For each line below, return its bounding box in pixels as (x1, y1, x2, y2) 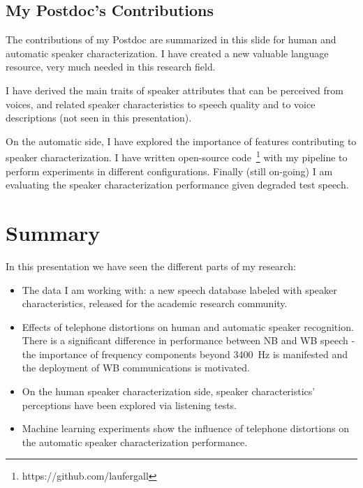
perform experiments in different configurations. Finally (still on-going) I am (6, 163, 333, 178)
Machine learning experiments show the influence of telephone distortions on (22, 421, 350, 436)
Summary (6, 218, 101, 246)
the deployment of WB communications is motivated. (22, 360, 251, 375)
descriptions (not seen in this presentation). (6, 110, 192, 125)
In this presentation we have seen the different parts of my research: (6, 258, 296, 273)
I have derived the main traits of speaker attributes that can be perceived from (6, 82, 343, 97)
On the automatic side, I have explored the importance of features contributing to (6, 133, 357, 148)
